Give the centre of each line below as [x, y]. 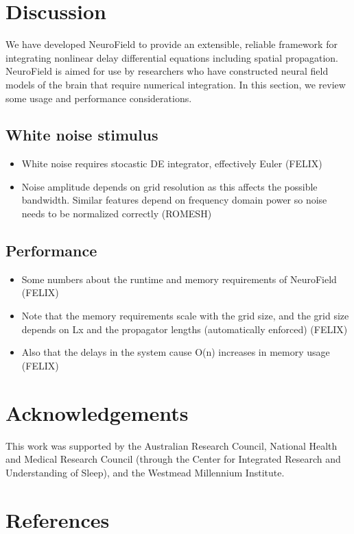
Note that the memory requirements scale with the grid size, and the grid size [185, 316]
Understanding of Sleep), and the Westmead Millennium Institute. [145, 472]
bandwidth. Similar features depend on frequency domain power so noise [174, 200]
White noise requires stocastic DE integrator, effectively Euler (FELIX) [172, 163]
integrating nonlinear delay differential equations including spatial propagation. [172, 57]
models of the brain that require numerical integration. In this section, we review [176, 84]
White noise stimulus [82, 135]
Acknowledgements [97, 412]
